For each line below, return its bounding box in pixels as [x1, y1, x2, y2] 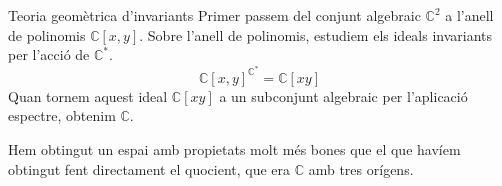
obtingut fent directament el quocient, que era [8, 158, 291, 179]
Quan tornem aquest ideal [8, 85, 168, 106]
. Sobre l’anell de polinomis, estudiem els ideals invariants [139, 24, 493, 45]
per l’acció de [8, 44, 90, 65]
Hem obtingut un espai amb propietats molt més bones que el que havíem [8, 139, 461, 160]
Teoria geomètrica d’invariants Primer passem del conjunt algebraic [8, 5, 421, 25]
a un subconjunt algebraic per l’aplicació [219, 85, 468, 106]
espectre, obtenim [8, 105, 116, 126]
